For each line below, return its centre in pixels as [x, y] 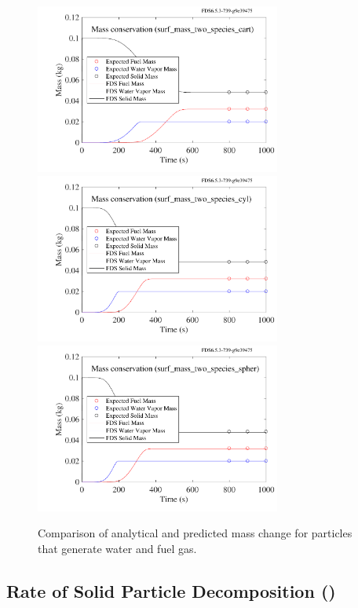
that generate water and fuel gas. [117, 548]
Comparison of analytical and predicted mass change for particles [195, 533]
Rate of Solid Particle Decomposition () [171, 590]
